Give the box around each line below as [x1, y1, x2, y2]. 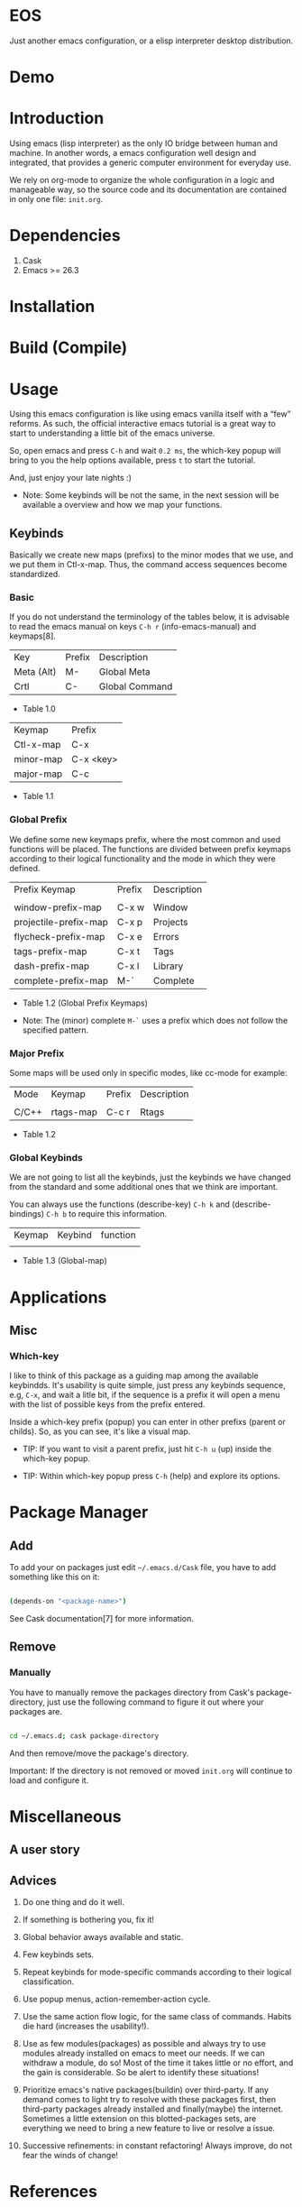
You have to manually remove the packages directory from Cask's [9, 1687, 254, 1697]
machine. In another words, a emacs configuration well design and [9, 148, 257, 159]
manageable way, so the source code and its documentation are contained [9, 184, 287, 195]
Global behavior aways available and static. [22, 1932, 184, 1943]
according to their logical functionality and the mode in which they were [9, 853, 277, 864]
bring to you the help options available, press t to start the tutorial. [9, 455, 256, 465]
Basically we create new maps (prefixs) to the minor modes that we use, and [9, 549, 294, 560]
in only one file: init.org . [9, 194, 104, 205]
